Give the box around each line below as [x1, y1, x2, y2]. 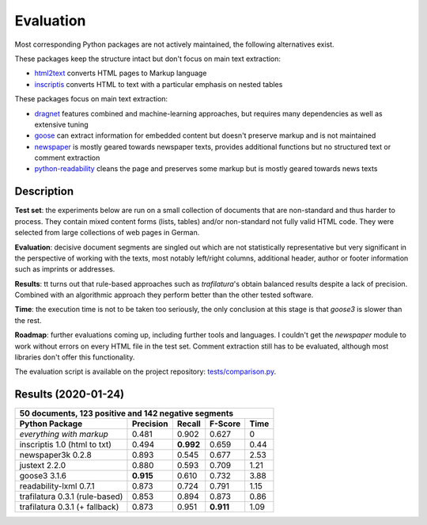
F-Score [210, 418, 241, 429]
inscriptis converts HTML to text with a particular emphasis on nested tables [34, 79, 283, 89]
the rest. [14, 315, 43, 325]
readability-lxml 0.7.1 [19, 481, 95, 492]
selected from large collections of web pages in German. [14, 228, 200, 238]
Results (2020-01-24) [14, 388, 125, 401]
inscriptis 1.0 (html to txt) [19, 439, 112, 451]
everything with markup [19, 428, 108, 439]
